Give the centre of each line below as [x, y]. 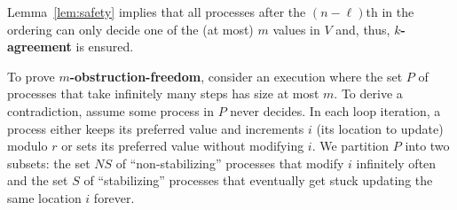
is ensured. [105, 47]
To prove [31, 76]
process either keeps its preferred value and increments [156, 128]
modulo [28, 146]
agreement [39, 47]
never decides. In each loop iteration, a [335, 110]
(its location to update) [380, 128]
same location [44, 197]
